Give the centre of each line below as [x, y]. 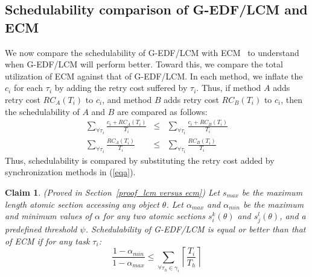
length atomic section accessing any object [82, 204]
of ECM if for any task [47, 241]
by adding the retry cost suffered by [121, 88]
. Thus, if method [229, 88]
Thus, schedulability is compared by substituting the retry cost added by [140, 160]
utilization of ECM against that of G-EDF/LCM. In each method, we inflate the [154, 76]
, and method [127, 99]
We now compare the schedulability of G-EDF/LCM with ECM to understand [152, 52]
